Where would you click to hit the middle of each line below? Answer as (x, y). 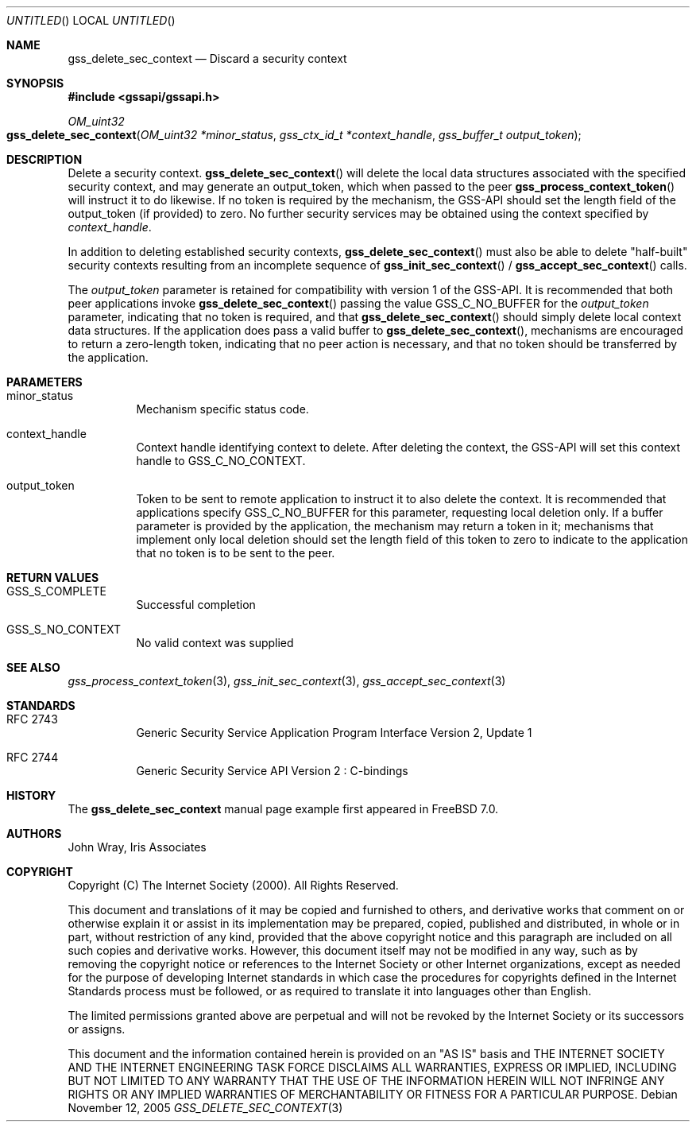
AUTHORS (34, 833)
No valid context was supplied (215, 643)
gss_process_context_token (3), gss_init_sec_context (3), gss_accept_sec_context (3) (287, 681)
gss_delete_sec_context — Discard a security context (207, 58)
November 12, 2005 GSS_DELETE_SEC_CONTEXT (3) (205, 1108)
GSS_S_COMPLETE (56, 591)
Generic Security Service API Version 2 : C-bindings (272, 771)
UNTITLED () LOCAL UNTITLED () (91, 20)
